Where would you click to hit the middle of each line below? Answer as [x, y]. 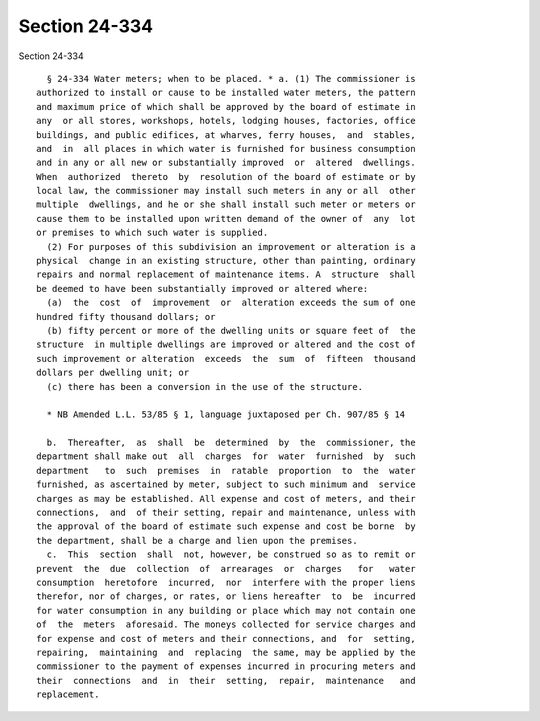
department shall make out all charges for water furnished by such [226, 456]
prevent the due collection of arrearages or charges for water [226, 568]
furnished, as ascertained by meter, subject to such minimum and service [226, 484]
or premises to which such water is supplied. [152, 233]
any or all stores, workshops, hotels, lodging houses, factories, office [226, 121]
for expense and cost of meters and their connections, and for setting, [226, 638]
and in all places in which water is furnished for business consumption [226, 148]
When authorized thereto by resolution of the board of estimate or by [226, 176]
